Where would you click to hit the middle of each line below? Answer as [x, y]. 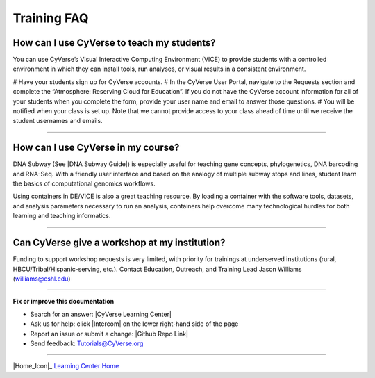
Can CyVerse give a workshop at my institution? [119, 243]
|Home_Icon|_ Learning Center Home [66, 366]
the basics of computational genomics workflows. [84, 183]
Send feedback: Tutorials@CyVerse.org [87, 343]
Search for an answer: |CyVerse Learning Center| [101, 314]
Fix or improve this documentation [64, 302]
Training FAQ [51, 18]
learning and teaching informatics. [62, 216]
